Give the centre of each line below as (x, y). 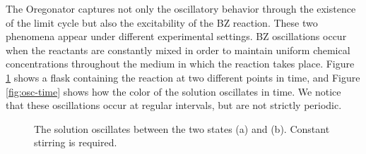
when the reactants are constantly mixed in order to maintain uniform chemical (178, 50)
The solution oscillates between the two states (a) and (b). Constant (182, 128)
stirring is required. (76, 142)
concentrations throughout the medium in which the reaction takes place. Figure (180, 64)
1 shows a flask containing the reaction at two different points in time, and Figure (183, 77)
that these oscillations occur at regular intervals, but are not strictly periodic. (174, 105)
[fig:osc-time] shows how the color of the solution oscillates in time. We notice (173, 91)
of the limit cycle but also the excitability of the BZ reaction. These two (162, 22)
